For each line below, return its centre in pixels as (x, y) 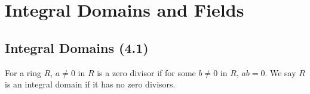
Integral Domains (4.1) (77, 47)
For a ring (23, 72)
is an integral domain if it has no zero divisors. (90, 84)
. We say (280, 72)
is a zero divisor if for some (146, 72)
